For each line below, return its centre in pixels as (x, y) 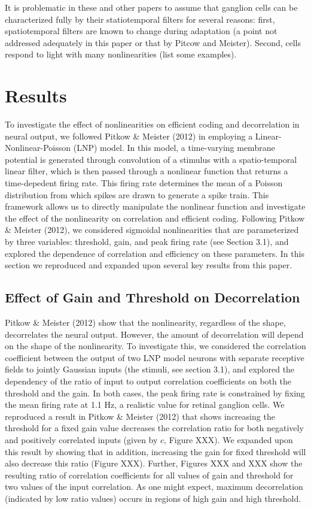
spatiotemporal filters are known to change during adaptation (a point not (141, 31)
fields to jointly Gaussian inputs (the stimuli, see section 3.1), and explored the (150, 369)
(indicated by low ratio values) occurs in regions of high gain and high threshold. (153, 498)
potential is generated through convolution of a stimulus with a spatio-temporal (151, 159)
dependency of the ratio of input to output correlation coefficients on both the (148, 381)
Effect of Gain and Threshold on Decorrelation (153, 297)
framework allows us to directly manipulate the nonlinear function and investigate (155, 206)
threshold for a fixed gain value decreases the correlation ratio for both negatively (154, 428)
